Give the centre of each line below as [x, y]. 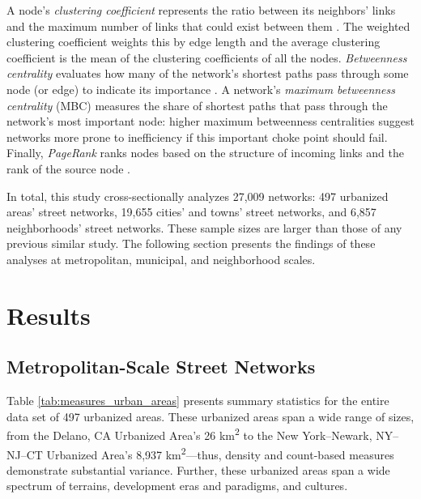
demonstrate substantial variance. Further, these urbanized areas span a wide [198, 469]
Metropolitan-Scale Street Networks [161, 367]
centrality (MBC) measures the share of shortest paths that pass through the [197, 105]
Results [49, 315]
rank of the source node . [69, 168]
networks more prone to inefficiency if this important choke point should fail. [197, 136]
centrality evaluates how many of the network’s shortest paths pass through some [208, 73]
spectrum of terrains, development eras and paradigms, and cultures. [177, 486]
